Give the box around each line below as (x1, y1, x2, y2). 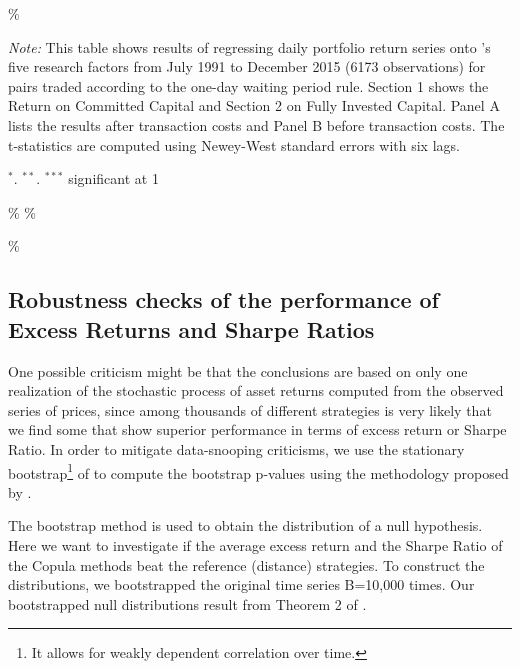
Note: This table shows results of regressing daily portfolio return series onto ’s (8, 36, 491, 57)
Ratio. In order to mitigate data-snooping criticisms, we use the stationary (8, 438, 465, 459)
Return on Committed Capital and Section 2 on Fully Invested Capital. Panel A (8, 95, 500, 116)
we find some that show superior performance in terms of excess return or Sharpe (8, 419, 507, 440)
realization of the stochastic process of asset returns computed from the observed (8, 380, 504, 401)
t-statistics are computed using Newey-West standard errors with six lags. (8, 134, 460, 155)
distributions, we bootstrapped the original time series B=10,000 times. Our (8, 574, 475, 595)
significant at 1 (68, 168, 159, 189)
